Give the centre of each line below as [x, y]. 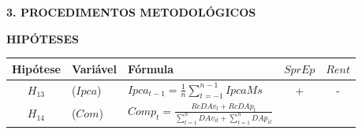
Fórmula [151, 68]
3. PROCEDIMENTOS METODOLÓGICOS [131, 12]
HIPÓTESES [43, 38]
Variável [94, 68]
